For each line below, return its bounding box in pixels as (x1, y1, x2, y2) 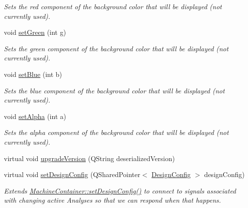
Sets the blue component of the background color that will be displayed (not (4, 85, 225, 95)
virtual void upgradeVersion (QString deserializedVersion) (4, 153, 175, 163)
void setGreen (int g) (4, 27, 66, 37)
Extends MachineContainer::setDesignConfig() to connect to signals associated (4, 185, 236, 195)
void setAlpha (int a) (4, 111, 66, 121)
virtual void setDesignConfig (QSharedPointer (4, 169, 140, 179)
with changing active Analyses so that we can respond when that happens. (4, 195, 221, 205)
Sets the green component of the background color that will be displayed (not (4, 43, 229, 53)
